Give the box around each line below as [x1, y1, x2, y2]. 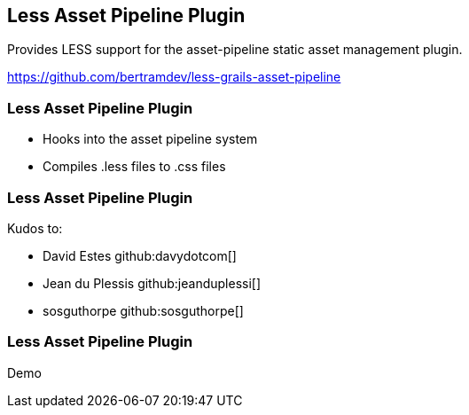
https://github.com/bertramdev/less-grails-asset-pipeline [7, 69, 341, 85]
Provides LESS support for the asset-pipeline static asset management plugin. [7, 42, 463, 58]
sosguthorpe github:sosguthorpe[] [43, 302, 244, 318]
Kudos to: [7, 220, 63, 236]
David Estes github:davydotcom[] [43, 247, 237, 263]
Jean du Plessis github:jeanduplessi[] [43, 275, 262, 291]
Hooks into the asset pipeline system [43, 131, 258, 147]
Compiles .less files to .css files [43, 159, 226, 175]
